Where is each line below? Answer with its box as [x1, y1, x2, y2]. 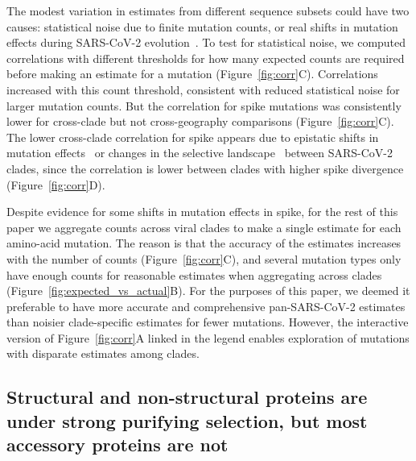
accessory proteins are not [6, 432, 229, 457]
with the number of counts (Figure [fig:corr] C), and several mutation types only [6, 250, 402, 267]
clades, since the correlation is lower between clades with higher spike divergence [6, 160, 404, 177]
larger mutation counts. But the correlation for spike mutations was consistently [6, 97, 402, 114]
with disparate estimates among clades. [6, 345, 200, 362]
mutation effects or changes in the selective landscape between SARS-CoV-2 [6, 144, 393, 161]
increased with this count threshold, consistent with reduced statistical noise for [6, 81, 400, 98]
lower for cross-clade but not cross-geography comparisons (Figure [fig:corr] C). [6, 113, 394, 130]
